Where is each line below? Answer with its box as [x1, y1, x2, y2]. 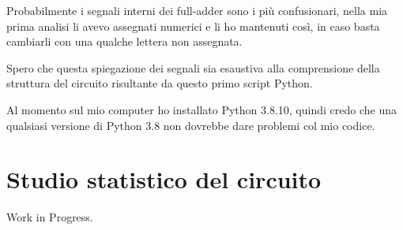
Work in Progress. [6, 209, 93, 225]
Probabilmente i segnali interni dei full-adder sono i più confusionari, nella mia [6, 2, 388, 18]
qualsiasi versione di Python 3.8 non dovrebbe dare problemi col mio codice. [6, 117, 375, 133]
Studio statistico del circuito [6, 163, 322, 195]
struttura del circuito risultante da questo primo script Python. [6, 75, 313, 91]
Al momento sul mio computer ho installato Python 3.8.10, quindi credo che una [6, 101, 397, 117]
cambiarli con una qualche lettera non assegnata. [6, 33, 243, 50]
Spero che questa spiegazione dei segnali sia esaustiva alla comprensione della [6, 59, 380, 76]
